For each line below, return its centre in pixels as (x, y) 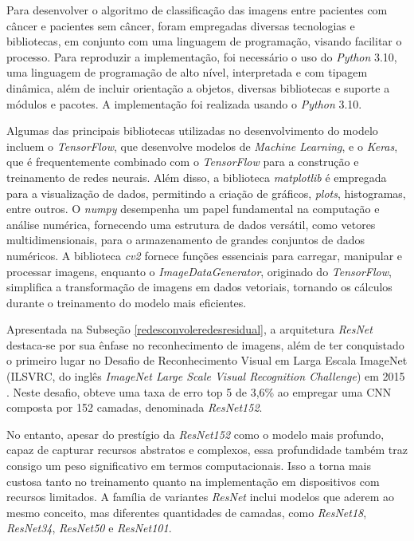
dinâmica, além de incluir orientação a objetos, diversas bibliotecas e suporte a (198, 87)
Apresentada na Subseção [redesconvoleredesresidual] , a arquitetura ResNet (189, 329)
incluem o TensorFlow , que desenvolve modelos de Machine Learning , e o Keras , (202, 146)
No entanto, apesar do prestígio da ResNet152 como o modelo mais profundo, (195, 434)
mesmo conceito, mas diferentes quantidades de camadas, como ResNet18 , (187, 512)
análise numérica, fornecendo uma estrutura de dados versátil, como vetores (191, 224)
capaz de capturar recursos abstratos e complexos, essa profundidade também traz (207, 450)
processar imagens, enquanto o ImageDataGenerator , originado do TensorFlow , (199, 271)
